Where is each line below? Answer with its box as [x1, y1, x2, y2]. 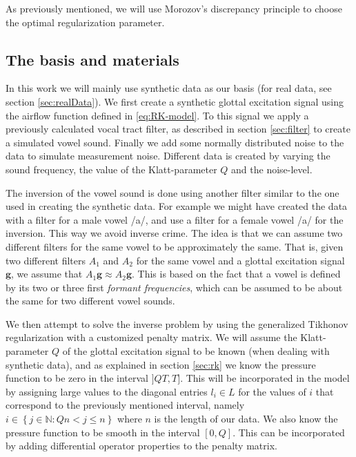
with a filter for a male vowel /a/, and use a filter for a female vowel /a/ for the [6, 212, 344, 226]
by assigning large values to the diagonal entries [6, 384, 208, 398]
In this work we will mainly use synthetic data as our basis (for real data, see [6, 81, 332, 95]
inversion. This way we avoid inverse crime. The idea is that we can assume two [6, 226, 343, 240]
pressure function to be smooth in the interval [6, 425, 200, 439]
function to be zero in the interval [6, 371, 148, 385]
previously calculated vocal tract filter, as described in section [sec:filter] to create [6, 121, 350, 136]
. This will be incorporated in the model [180, 371, 350, 385]
